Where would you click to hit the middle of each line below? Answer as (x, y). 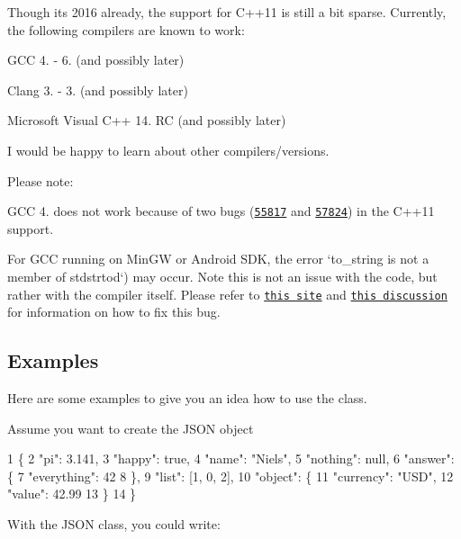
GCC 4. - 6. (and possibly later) (96, 60)
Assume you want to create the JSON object (131, 428)
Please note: (41, 180)
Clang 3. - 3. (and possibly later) (98, 90)
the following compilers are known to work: (126, 29)
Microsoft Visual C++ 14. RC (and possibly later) (147, 120)
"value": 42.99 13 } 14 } (72, 494)
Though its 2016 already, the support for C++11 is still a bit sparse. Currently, (227, 12)
